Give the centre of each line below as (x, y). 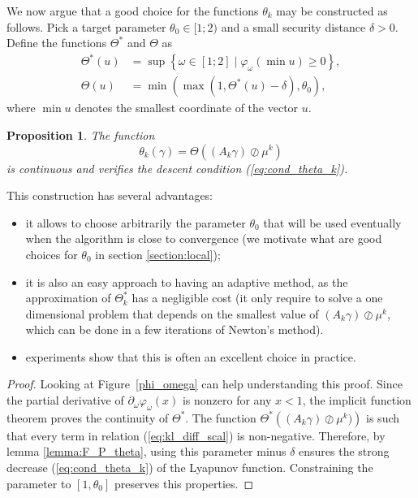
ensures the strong (344, 451)
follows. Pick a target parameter (86, 26)
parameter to (39, 483)
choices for (52, 254)
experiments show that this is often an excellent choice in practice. (191, 356)
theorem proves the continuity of (88, 417)
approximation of (68, 298)
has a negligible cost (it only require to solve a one (257, 298)
